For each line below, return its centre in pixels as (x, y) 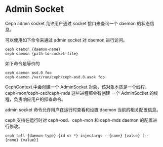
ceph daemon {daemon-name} (33, 49)
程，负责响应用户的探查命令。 (35, 99)
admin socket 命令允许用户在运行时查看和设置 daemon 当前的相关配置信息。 (83, 110)
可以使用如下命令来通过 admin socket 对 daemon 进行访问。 (66, 40)
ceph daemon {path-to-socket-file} (42, 54)
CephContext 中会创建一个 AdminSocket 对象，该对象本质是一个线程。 (77, 87)
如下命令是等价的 (22, 63)
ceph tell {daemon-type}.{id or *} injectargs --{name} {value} (73, 136)
